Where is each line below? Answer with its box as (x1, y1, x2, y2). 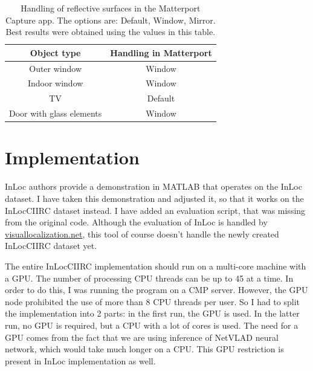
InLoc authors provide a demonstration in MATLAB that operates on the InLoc (5, 180, 302, 193)
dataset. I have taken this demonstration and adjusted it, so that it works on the (5, 192, 304, 204)
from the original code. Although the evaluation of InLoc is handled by (5, 216, 268, 228)
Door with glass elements (9, 107, 102, 120)
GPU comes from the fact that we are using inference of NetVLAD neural (5, 331, 279, 343)
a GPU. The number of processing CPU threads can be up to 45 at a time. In (5, 271, 294, 284)
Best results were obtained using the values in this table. (5, 25, 216, 38)
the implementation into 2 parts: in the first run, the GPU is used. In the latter (5, 307, 300, 320)
